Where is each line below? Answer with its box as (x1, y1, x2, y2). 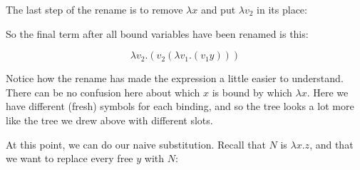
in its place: (257, 2, 307, 16)
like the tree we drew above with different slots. (6, 112, 213, 127)
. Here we (307, 84, 349, 99)
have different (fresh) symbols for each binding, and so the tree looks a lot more (6, 99, 354, 114)
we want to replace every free (6, 151, 133, 166)
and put (200, 2, 236, 16)
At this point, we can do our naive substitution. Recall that (6, 136, 266, 151)
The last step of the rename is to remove (6, 2, 183, 16)
